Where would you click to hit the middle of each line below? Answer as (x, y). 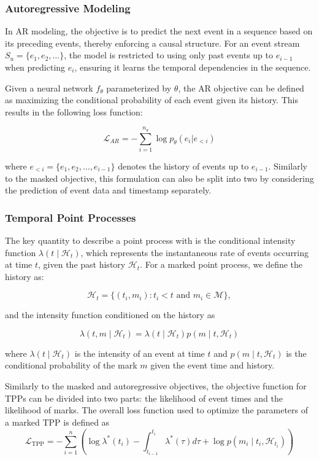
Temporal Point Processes (71, 217)
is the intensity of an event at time (140, 353)
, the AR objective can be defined (241, 88)
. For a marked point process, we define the (221, 264)
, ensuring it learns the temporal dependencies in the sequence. (193, 67)
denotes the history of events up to (183, 166)
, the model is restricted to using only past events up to (168, 55)
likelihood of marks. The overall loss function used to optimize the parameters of (157, 410)
